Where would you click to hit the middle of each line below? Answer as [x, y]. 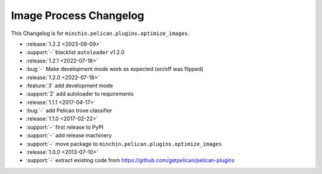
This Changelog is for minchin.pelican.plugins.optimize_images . [100, 33]
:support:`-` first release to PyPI [65, 127]
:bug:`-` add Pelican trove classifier [69, 110]
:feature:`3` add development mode [69, 86]
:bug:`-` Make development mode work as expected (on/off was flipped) [115, 69]
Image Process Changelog [78, 15]
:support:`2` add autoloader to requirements [80, 94]
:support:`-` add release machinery [69, 135]
